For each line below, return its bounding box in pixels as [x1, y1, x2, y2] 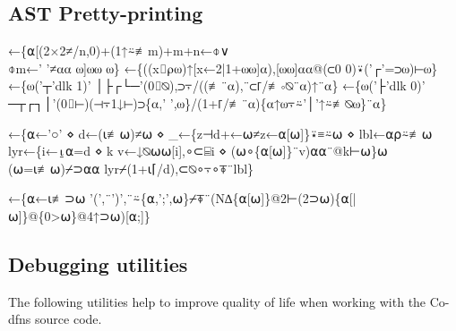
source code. [35, 310, 102, 328]
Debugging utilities [8, 250, 188, 277]
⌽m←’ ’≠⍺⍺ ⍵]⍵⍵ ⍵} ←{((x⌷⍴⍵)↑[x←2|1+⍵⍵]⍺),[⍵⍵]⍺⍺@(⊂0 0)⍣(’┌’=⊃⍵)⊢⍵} [8, 58, 438, 77]
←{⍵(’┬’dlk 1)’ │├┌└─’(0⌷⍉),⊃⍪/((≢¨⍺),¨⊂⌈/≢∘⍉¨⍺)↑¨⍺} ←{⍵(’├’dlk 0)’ [8, 76, 426, 95]
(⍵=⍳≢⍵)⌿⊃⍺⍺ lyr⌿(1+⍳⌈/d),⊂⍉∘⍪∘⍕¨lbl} [8, 158, 254, 177]
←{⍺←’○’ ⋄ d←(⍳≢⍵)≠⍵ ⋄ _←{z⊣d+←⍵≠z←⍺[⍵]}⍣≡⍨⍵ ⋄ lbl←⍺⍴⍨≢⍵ [8, 123, 433, 142]
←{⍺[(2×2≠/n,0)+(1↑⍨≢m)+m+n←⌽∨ [8, 41, 229, 60]
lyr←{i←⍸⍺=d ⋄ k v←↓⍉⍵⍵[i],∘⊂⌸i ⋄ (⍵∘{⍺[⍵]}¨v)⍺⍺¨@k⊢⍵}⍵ [8, 141, 388, 160]
